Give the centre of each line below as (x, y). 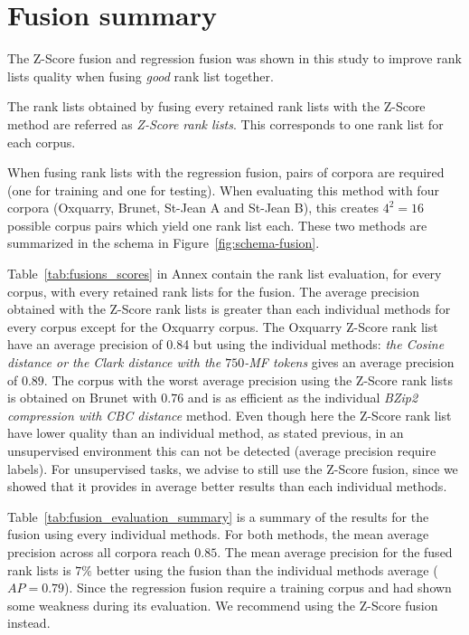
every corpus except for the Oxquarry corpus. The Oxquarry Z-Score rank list (223, 326)
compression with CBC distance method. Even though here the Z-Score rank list (230, 415)
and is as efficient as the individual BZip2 (303, 398)
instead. (29, 623)
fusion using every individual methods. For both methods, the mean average (218, 534)
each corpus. (42, 142)
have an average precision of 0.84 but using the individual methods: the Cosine (226, 344)
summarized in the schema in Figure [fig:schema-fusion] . (164, 243)
